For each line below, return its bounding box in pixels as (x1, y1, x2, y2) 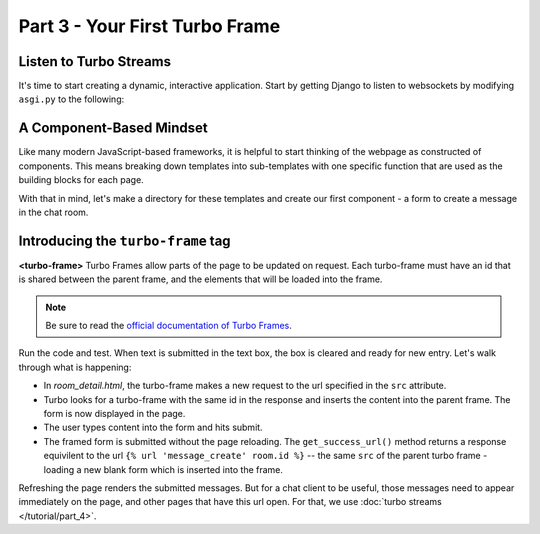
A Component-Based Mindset (18, 120, 209, 137)
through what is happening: (18, 361, 132, 373)
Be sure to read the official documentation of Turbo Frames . (45, 320, 292, 331)
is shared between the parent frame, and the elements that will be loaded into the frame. (18, 273, 383, 285)
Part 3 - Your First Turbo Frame (18, 15, 281, 37)
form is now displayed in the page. (43, 407, 186, 419)
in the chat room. (18, 206, 89, 218)
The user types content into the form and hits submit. (43, 421, 264, 434)
